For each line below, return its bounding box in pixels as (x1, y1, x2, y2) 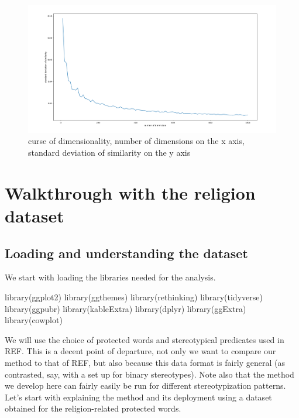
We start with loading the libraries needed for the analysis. (5, 271, 216, 283)
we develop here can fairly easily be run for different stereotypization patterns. (5, 379, 286, 392)
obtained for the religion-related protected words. (5, 402, 181, 414)
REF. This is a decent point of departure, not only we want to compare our (5, 345, 276, 357)
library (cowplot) (5, 314, 63, 326)
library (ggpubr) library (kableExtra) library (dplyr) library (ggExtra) (5, 302, 246, 314)
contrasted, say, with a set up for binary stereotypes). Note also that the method (5, 368, 294, 380)
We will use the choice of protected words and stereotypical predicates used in (5, 333, 284, 345)
